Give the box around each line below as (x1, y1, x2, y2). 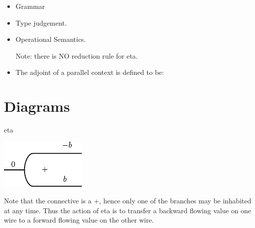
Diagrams (4, 96, 70, 116)
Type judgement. (15, 17, 67, 28)
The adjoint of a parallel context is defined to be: (15, 67, 164, 77)
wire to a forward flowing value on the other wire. (4, 215, 154, 225)
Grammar (15, 1, 45, 11)
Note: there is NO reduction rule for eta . (15, 50, 138, 61)
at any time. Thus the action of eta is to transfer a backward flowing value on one (4, 205, 251, 215)
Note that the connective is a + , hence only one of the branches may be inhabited (4, 195, 252, 206)
